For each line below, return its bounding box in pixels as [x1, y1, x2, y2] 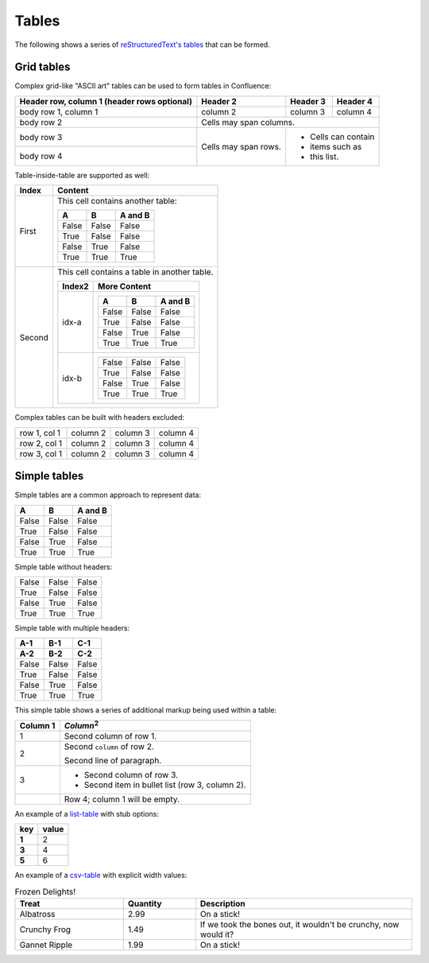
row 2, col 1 [19, 437, 63, 448]
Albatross [19, 909, 56, 920]
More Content [98, 281, 151, 292]
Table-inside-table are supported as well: [14, 170, 150, 180]
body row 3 [19, 131, 63, 142]
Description [199, 899, 245, 910]
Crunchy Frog [19, 924, 71, 935]
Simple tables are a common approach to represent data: [14, 490, 202, 500]
